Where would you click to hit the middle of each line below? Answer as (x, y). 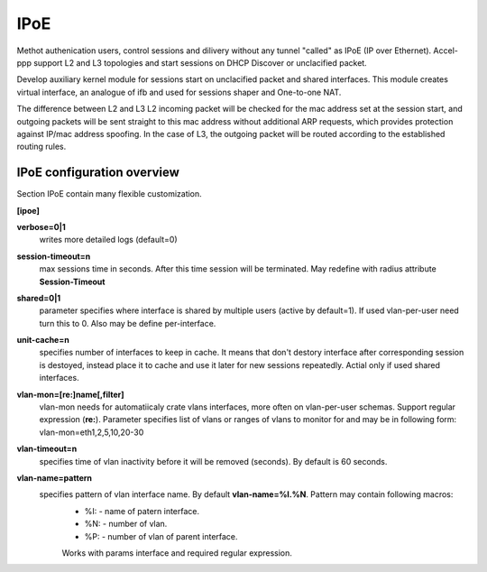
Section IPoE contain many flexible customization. (109, 194)
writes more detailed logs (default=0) (108, 240)
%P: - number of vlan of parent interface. (161, 536)
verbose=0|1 (41, 226)
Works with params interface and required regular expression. (177, 553)
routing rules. (41, 147)
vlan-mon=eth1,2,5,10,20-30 (92, 432)
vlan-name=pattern (54, 478)
